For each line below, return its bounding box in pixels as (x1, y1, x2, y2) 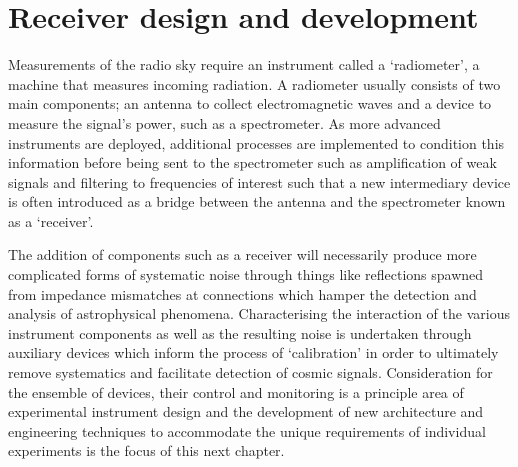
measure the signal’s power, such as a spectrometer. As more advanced (8, 112, 441, 133)
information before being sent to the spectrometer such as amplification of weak (8, 152, 497, 173)
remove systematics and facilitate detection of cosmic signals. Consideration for (8, 362, 493, 383)
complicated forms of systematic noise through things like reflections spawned (8, 264, 484, 285)
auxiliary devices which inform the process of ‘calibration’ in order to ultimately (8, 342, 499, 363)
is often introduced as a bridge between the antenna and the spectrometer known (8, 191, 506, 212)
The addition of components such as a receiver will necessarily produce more (8, 244, 477, 265)
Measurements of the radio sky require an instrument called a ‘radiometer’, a (8, 54, 480, 75)
